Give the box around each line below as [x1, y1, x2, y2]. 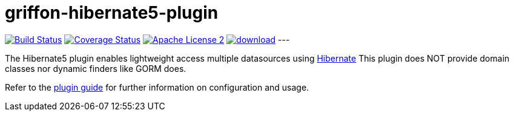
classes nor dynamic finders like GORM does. [5, 63, 186, 74]
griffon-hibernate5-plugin [5, 2, 219, 23]
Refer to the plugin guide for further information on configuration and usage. [5, 82, 309, 92]
